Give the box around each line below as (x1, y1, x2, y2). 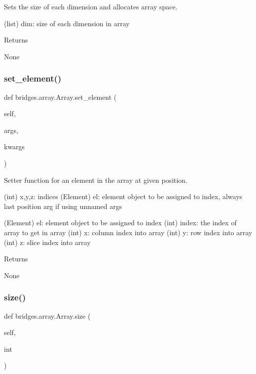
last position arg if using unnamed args (4, 201, 122, 211)
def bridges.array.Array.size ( (4, 310, 91, 321)
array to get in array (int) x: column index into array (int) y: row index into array (4, 227, 253, 237)
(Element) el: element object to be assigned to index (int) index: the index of (4, 217, 237, 228)
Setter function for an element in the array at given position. (4, 174, 188, 185)
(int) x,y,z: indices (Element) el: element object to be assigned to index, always (4, 191, 243, 202)
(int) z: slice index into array (4, 237, 91, 247)
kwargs (4, 141, 25, 152)
